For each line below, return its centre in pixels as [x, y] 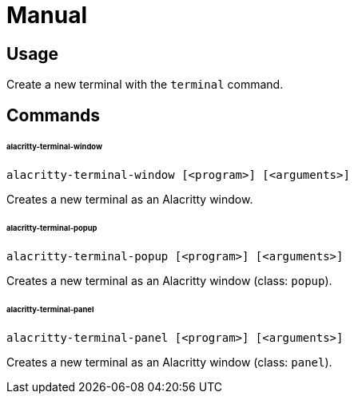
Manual [47, 15]
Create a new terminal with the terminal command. [145, 85]
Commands [54, 115]
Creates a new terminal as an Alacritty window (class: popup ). [169, 280]
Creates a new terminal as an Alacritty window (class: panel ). [169, 362]
